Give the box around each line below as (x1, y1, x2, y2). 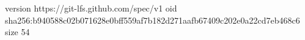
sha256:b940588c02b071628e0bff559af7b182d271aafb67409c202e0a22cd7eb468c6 (5, 13, 300, 26)
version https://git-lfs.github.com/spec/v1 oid (5, 2, 177, 14)
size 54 (5, 25, 30, 38)
